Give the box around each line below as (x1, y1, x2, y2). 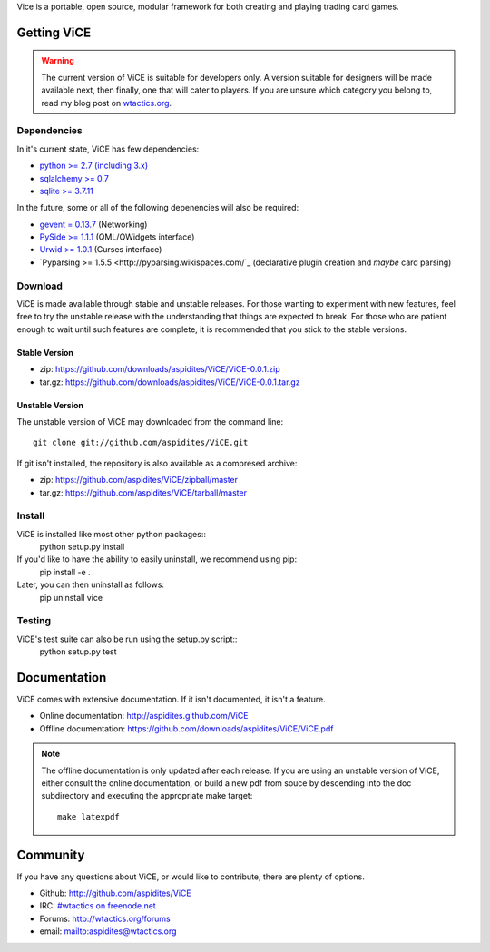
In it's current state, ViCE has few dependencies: (16, 143, 200, 154)
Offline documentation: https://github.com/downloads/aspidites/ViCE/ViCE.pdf (39, 722, 334, 734)
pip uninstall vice (39, 592, 103, 603)
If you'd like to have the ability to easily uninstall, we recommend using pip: (16, 554, 298, 564)
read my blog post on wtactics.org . (41, 97, 172, 108)
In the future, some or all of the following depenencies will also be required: (16, 202, 299, 213)
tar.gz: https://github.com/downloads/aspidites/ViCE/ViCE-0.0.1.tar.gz (39, 377, 300, 388)
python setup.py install (39, 541, 125, 553)
